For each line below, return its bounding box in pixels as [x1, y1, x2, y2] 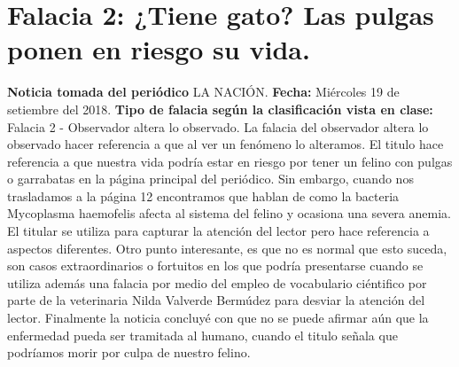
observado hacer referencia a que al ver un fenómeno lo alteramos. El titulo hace [7, 135, 444, 153]
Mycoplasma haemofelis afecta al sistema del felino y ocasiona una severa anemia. [7, 204, 451, 223]
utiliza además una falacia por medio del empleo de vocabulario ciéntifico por [7, 273, 427, 292]
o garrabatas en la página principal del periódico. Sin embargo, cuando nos [7, 169, 414, 188]
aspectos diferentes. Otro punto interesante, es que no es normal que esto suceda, [7, 238, 447, 257]
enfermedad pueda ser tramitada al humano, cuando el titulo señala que [7, 325, 398, 344]
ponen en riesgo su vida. [7, 31, 310, 67]
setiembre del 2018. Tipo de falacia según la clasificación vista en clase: [7, 99, 433, 118]
